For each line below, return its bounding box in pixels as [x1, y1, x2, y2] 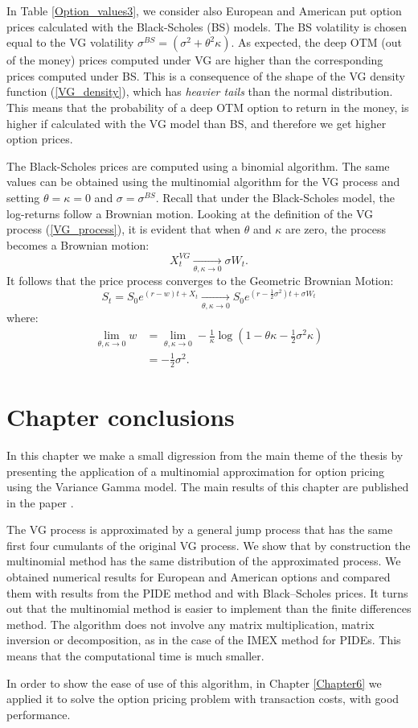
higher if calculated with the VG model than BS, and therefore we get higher [6, 114, 387, 131]
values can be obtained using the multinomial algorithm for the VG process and [6, 173, 400, 190]
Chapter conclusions [6, 399, 235, 432]
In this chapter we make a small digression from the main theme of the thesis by [6, 446, 404, 463]
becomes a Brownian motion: [6, 236, 150, 253]
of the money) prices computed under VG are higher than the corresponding [6, 52, 383, 68]
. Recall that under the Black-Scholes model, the [155, 188, 395, 205]
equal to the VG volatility [6, 34, 134, 51]
